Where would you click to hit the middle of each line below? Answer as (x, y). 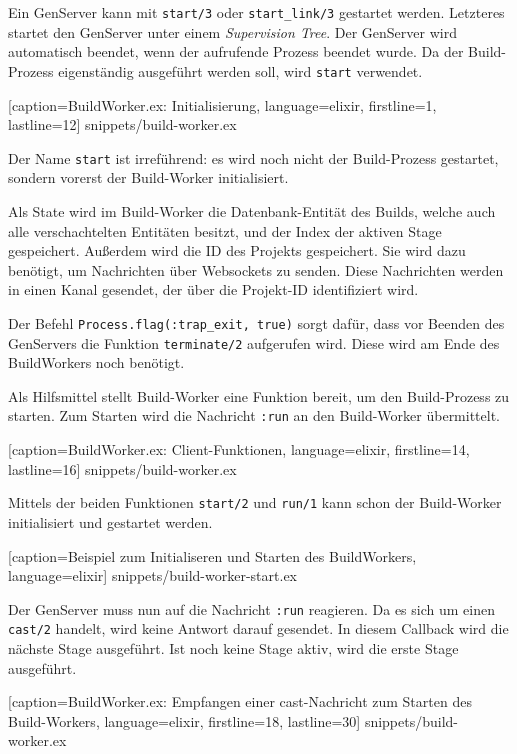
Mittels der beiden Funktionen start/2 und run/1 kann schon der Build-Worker (255, 502)
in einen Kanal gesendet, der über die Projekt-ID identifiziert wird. (213, 289)
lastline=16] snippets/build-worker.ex (122, 468)
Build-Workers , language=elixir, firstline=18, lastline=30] (184, 720)
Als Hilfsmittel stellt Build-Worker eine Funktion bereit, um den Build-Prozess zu (259, 395)
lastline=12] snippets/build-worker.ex (122, 124)
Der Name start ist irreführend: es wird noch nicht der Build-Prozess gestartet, (253, 157)
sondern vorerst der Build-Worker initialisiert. (148, 177)
